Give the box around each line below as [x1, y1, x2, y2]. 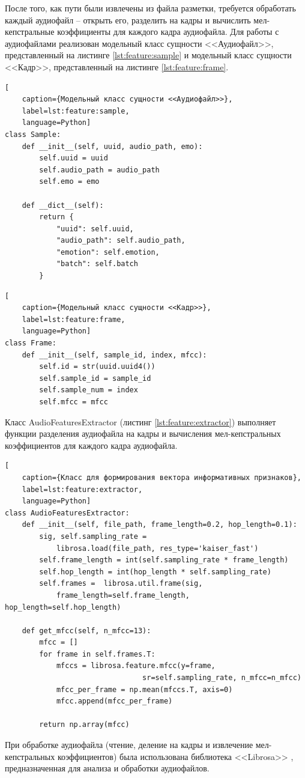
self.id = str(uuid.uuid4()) [39, 362, 156, 371]
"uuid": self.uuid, [56, 224, 134, 233]
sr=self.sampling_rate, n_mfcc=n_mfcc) [142, 673, 301, 682]
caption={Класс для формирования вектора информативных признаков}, [22, 473, 301, 482]
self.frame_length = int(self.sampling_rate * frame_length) [39, 556, 289, 565]
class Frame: [5, 339, 56, 348]
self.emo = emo [39, 177, 100, 186]
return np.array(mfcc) [39, 720, 130, 729]
